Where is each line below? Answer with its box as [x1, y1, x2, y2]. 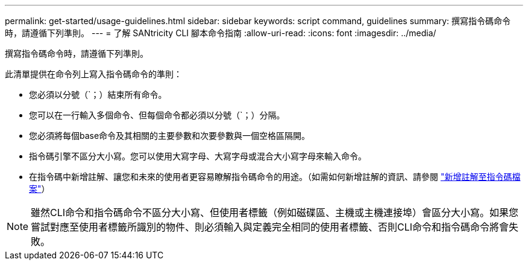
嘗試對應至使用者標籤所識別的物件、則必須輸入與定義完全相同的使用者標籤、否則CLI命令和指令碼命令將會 [31, 221, 509, 233]
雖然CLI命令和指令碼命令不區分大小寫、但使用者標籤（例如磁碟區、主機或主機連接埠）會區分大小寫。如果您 [31, 206, 519, 219]
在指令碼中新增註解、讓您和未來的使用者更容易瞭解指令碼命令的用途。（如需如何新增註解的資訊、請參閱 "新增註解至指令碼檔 [29, 171, 521, 182]
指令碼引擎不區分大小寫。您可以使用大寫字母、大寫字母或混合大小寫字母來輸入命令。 [29, 151, 366, 161]
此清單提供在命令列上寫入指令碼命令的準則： [5, 69, 182, 79]
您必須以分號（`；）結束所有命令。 [29, 89, 167, 100]
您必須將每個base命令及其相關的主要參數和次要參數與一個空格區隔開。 [29, 130, 310, 141]
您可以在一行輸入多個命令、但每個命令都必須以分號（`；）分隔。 [29, 110, 285, 120]
